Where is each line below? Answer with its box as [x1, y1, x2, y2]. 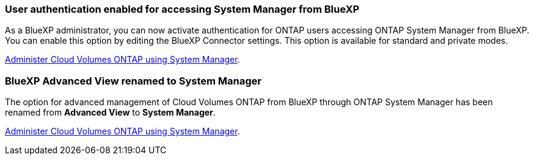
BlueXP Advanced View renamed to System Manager [5, 74, 262, 87]
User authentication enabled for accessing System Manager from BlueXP [5, 3, 360, 15]
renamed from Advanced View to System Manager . [5, 107, 216, 118]
